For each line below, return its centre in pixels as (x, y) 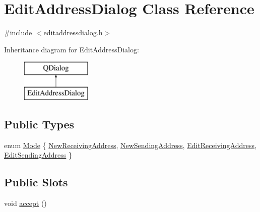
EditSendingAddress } (38, 155)
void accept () (25, 203)
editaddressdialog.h (73, 32)
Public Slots (36, 182)
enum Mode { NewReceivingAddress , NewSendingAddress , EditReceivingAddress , (130, 145)
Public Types (39, 124)
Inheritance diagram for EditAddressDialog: (72, 49)
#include (18, 32)
